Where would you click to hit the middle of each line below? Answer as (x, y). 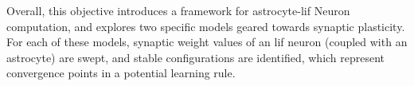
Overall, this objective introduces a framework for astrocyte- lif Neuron (178, 10)
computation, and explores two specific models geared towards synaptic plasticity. (206, 26)
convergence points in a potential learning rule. (121, 73)
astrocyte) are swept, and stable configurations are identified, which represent (196, 57)
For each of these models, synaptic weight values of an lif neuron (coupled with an (207, 42)
